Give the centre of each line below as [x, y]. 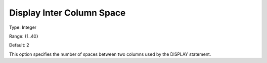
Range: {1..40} [24, 36]
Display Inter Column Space [67, 13]
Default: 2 [19, 45]
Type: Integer [23, 27]
